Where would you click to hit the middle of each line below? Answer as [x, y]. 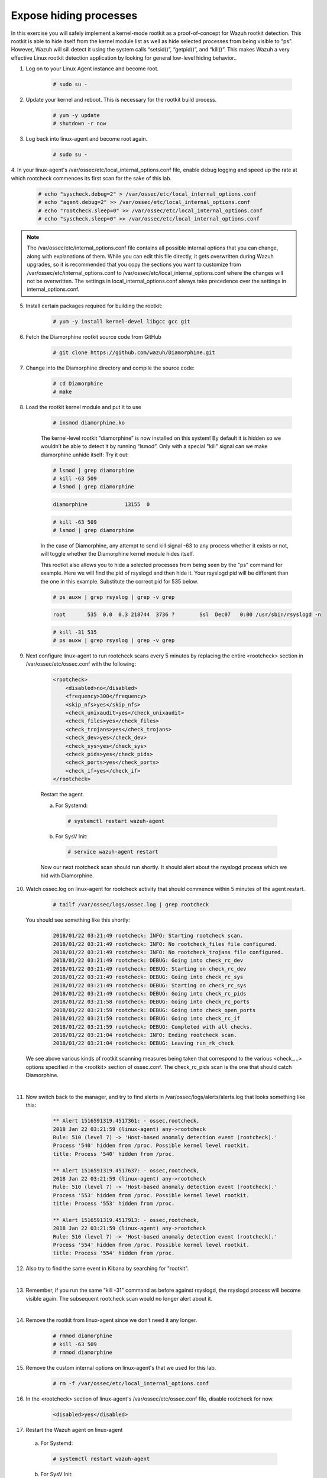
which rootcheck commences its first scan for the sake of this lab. [91, 178]
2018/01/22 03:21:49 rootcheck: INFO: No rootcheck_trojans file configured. [168, 952]
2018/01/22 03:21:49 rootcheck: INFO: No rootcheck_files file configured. [165, 944]
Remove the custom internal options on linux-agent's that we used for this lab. [121, 1368]
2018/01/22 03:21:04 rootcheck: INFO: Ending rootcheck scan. [145, 1035]
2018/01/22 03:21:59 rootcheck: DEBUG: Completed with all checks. [153, 1027]
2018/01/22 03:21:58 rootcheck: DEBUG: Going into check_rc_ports [151, 1002]
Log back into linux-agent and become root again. [87, 139]
